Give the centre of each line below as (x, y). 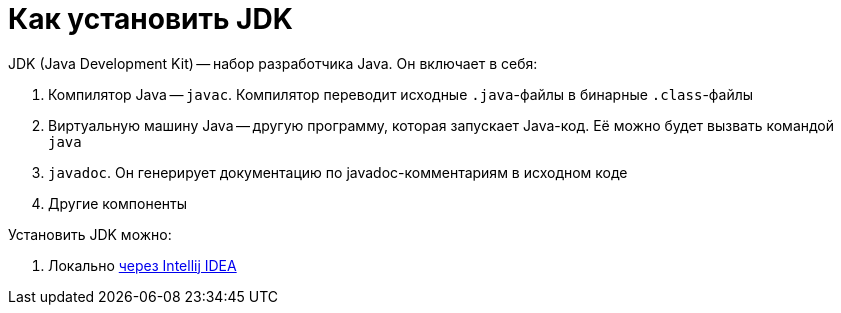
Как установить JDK (150, 19)
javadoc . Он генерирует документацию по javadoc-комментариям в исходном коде (338, 172)
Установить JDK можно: (90, 234)
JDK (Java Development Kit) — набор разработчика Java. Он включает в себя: (273, 63)
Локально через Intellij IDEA (142, 265)
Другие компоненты (118, 203)
